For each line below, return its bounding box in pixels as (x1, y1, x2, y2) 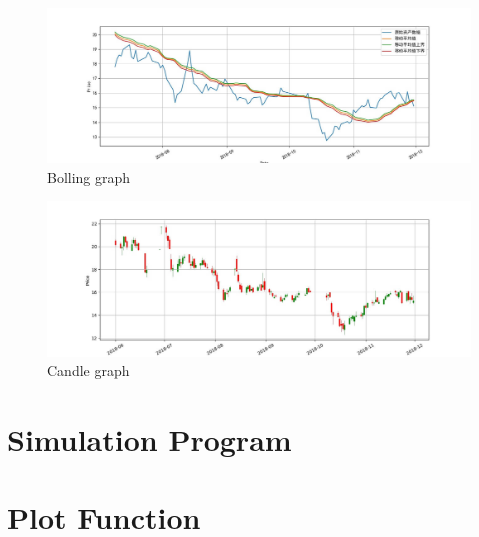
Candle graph (47, 360, 130, 381)
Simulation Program (7, 419, 292, 460)
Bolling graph (47, 166, 131, 187)
